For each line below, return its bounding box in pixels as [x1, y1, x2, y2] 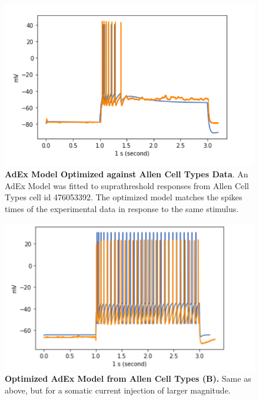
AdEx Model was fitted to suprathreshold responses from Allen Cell [5, 179, 249, 191]
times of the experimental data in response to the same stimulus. [5, 203, 239, 215]
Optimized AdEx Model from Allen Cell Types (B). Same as [5, 372, 251, 385]
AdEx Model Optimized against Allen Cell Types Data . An [5, 168, 248, 180]
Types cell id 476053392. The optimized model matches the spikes [5, 191, 243, 203]
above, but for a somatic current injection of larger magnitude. [5, 384, 231, 396]
